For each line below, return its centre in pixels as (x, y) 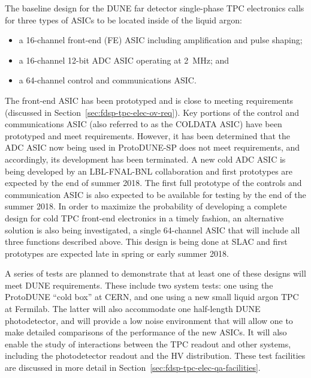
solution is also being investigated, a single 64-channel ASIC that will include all (153, 229)
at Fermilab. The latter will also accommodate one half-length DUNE (133, 309)
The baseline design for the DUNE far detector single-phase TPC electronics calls (155, 8)
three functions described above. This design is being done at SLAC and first (146, 241)
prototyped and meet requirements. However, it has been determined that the (147, 135)
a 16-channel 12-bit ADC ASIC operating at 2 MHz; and (124, 60)
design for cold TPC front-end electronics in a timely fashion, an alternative (144, 217)
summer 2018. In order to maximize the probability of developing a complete (146, 206)
